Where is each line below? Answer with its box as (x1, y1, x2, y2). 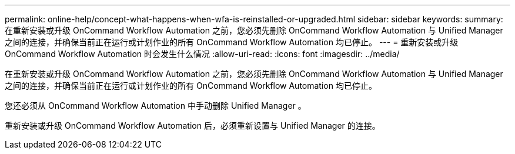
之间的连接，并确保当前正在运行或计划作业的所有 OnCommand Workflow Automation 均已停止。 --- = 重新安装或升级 (5, 37, 459, 47)
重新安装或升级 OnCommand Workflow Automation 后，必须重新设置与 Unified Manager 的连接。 (5, 120, 380, 130)
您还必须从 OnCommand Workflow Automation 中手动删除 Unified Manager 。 (5, 101, 306, 111)
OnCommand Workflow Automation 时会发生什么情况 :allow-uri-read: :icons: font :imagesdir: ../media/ (5, 49, 400, 59)
